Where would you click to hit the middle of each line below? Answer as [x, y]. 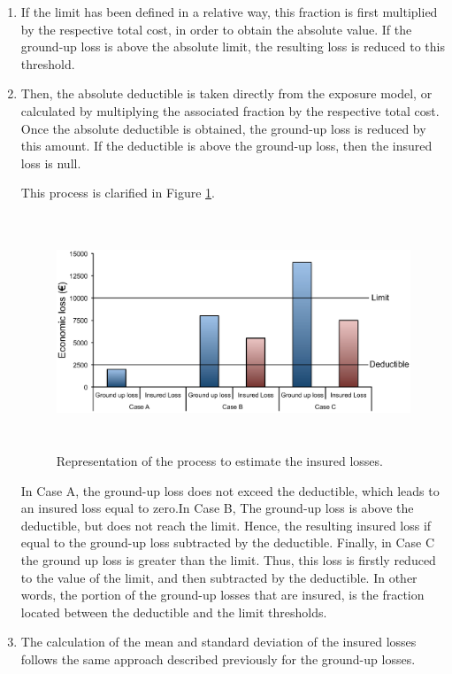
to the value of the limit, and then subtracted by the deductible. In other [219, 577]
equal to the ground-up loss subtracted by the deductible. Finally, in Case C [228, 542]
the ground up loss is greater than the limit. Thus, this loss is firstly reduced [228, 560]
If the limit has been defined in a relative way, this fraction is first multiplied [229, 12]
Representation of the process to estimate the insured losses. [219, 461]
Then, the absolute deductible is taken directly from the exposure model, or [226, 93]
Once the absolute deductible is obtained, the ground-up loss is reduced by [223, 128]
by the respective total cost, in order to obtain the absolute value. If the [216, 29]
